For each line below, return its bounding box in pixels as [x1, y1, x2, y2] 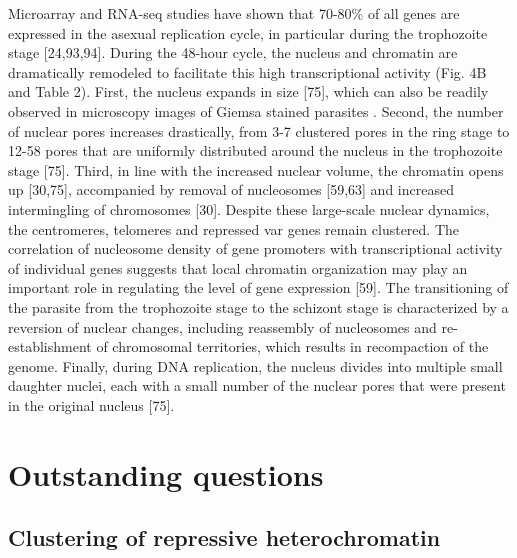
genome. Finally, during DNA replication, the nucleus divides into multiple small [8, 355, 503, 376]
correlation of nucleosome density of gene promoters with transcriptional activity [8, 238, 503, 259]
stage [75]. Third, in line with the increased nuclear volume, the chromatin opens [8, 159, 504, 180]
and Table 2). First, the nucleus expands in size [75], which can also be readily [8, 81, 489, 102]
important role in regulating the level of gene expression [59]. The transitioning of [8, 277, 509, 298]
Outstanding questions [8, 453, 324, 494]
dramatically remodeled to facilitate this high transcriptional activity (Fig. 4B [8, 61, 487, 82]
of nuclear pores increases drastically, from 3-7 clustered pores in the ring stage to [8, 120, 510, 141]
